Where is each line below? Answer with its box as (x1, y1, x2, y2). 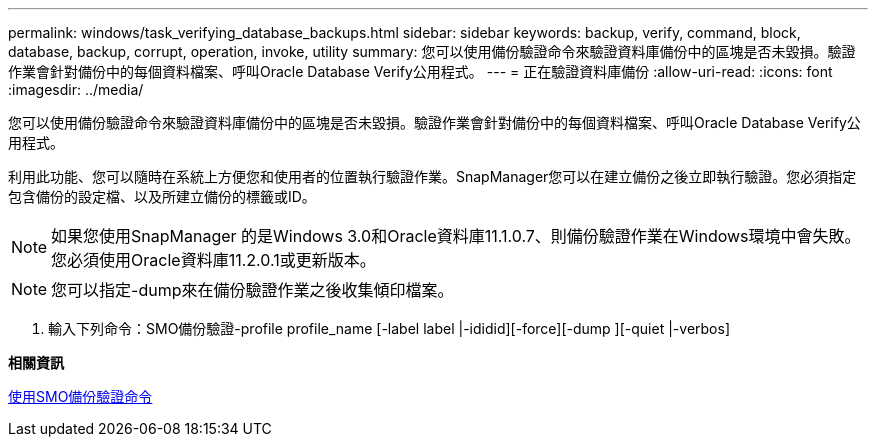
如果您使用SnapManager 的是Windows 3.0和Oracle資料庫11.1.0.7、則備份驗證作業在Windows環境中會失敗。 (51, 226, 861, 246)
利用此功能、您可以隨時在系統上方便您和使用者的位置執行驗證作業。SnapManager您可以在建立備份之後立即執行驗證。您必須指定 (8, 168, 857, 185)
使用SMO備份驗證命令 (8, 388, 153, 405)
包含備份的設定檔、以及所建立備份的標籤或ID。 (8, 188, 316, 205)
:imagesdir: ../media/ (8, 81, 144, 98)
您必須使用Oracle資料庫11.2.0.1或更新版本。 (51, 250, 376, 270)
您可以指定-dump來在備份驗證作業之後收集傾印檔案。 (51, 280, 454, 300)
